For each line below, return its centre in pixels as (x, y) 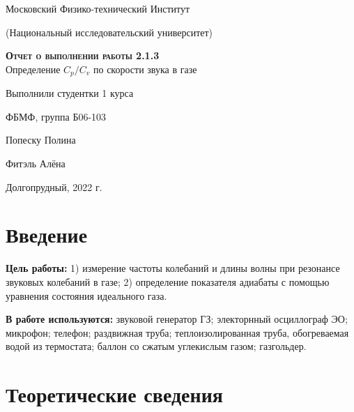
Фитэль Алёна (36, 163)
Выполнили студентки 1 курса (70, 93)
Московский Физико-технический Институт (98, 8)
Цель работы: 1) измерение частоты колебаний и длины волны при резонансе (173, 268)
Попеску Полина (41, 140)
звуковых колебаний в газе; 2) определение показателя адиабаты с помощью (168, 281)
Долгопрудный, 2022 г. (54, 186)
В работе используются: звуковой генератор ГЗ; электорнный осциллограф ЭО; (177, 319)
